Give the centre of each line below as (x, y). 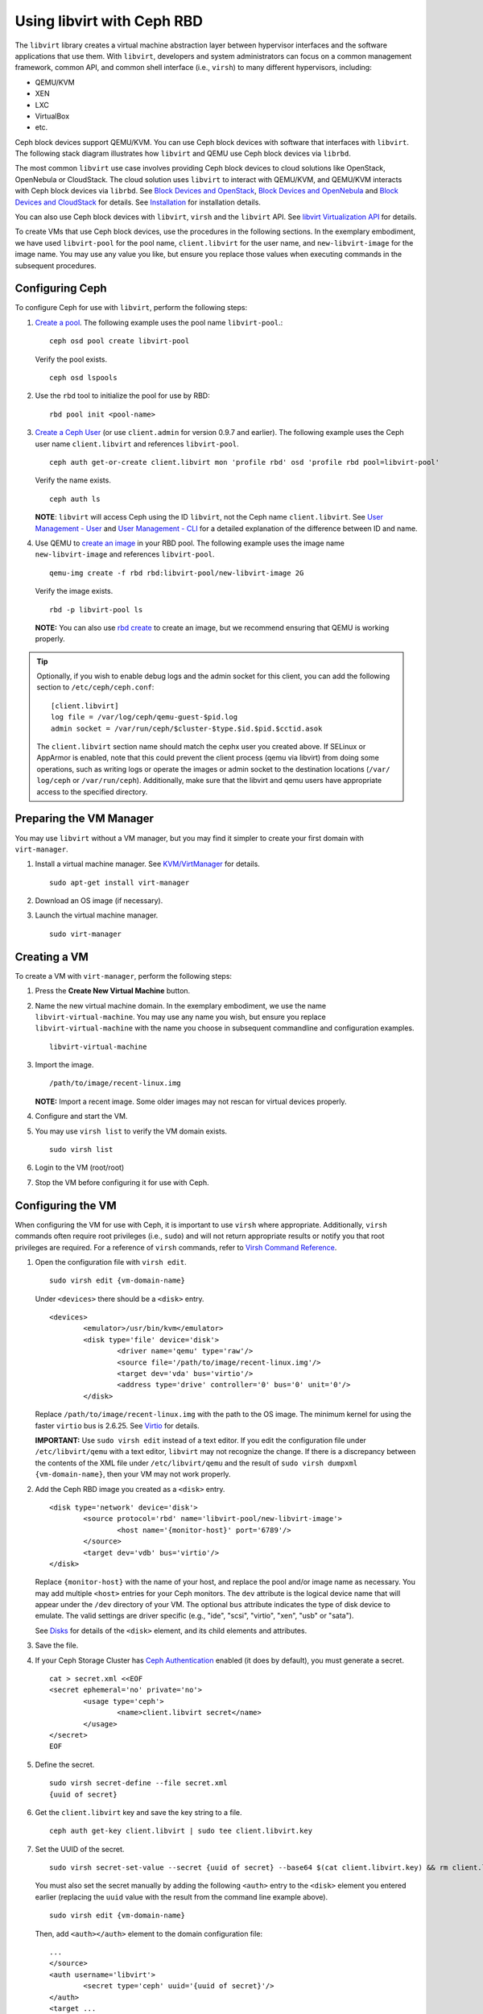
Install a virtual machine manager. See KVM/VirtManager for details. (148, 864)
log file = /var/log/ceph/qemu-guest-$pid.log (144, 717)
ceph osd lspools (83, 378)
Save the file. (57, 1645)
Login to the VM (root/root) (80, 1167)
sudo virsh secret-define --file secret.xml (139, 1783)
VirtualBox (52, 116)
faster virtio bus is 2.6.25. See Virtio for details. (118, 1425)
